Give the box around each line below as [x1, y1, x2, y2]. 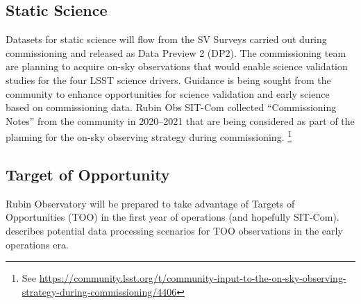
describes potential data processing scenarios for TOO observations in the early [6, 223, 343, 237]
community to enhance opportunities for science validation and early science [6, 86, 330, 101]
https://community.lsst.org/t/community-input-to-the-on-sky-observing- [39, 271, 346, 285]
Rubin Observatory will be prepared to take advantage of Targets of [6, 196, 295, 210]
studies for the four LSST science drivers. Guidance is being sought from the [6, 72, 331, 87]
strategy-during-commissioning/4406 [22, 284, 177, 298]
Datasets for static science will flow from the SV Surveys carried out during [6, 32, 327, 47]
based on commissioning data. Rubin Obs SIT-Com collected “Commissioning [6, 100, 337, 115]
